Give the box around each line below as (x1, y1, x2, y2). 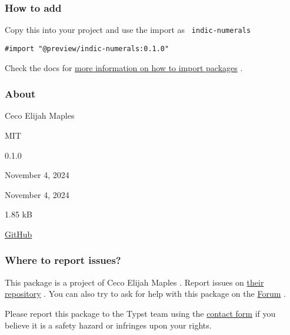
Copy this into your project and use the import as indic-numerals (5, 24, 251, 36)
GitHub (5, 227, 32, 240)
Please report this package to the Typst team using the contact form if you (5, 307, 276, 319)
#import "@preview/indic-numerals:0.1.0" (5, 44, 169, 53)
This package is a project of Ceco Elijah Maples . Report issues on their (5, 276, 264, 288)
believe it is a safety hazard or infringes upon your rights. (5, 319, 212, 331)
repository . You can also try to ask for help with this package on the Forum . (5, 287, 286, 300)
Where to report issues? (5, 253, 121, 267)
